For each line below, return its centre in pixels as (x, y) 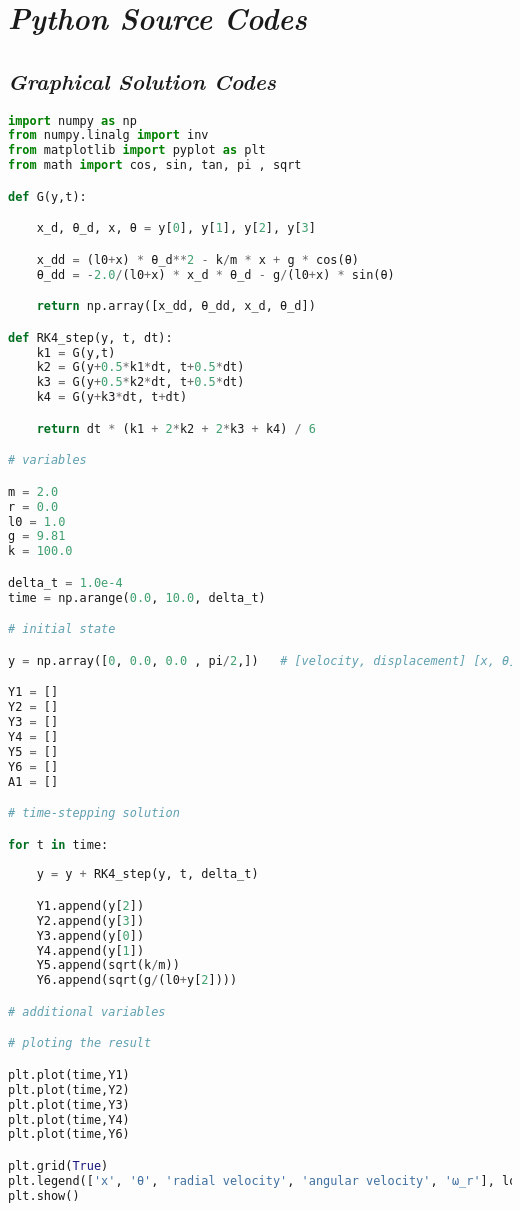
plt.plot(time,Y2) (69, 1089)
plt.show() (44, 1195)
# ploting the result (80, 1043)
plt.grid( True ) (58, 1165)
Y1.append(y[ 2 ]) (90, 905)
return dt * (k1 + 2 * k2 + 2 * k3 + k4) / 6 (176, 428)
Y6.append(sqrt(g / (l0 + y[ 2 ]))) (137, 980)
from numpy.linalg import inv (108, 135)
